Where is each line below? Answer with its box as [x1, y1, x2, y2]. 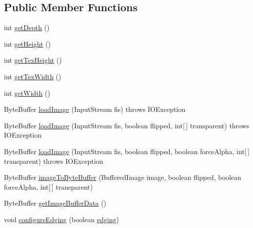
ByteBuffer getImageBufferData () [4, 198, 107, 208]
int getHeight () [4, 38, 51, 49]
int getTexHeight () [4, 55, 62, 65]
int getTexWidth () [4, 71, 61, 81]
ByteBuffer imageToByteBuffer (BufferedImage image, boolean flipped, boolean [4, 172, 241, 182]
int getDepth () [4, 22, 50, 33]
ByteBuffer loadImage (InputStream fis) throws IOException [4, 104, 186, 114]
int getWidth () [4, 88, 50, 98]
